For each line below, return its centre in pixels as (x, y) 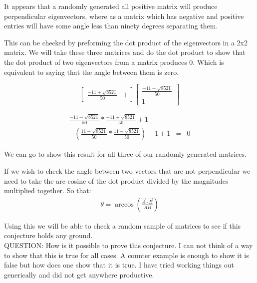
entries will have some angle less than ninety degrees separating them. (111, 26)
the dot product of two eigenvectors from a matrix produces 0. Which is (114, 62)
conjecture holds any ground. (48, 235)
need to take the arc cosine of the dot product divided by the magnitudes (116, 180)
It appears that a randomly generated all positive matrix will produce (111, 6)
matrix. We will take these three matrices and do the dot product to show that (125, 52)
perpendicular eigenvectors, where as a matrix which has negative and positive (124, 16)
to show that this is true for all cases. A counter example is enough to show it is (127, 255)
